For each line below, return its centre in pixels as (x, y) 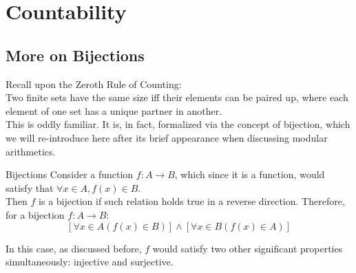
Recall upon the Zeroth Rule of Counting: (94, 84)
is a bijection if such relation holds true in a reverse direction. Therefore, (192, 201)
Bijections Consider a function (70, 174)
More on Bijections (75, 55)
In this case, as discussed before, (74, 248)
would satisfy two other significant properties (248, 248)
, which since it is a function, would (250, 174)
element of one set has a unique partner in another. (114, 110)
